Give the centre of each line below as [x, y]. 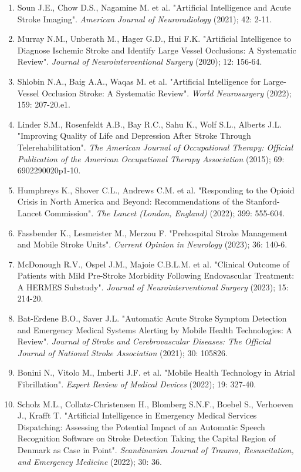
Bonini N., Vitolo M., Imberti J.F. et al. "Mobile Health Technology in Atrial [156, 372]
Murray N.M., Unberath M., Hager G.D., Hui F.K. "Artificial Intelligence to [154, 39]
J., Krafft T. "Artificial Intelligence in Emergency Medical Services [137, 415]
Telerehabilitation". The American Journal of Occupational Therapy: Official [155, 147]
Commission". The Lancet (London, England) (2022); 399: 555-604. [165, 212]
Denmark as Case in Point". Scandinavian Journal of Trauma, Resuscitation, [155, 450]
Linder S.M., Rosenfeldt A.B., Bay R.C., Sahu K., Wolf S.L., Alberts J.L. [150, 124]
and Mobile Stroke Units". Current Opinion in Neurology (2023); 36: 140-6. [152, 244]
